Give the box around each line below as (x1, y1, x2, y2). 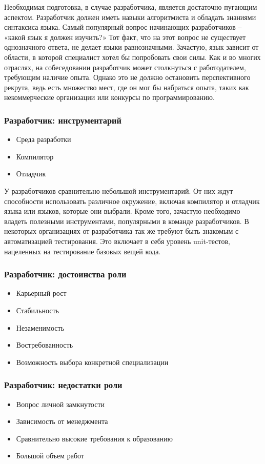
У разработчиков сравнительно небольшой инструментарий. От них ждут (4, 185, 233, 196)
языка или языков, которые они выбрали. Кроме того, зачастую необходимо (4, 206, 240, 216)
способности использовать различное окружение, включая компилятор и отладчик (4, 195, 260, 206)
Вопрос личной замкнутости (16, 398, 105, 409)
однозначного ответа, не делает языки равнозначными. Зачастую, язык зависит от (4, 42, 259, 52)
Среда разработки (16, 134, 71, 145)
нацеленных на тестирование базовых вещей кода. (4, 246, 161, 256)
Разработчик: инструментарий (4, 113, 121, 126)
